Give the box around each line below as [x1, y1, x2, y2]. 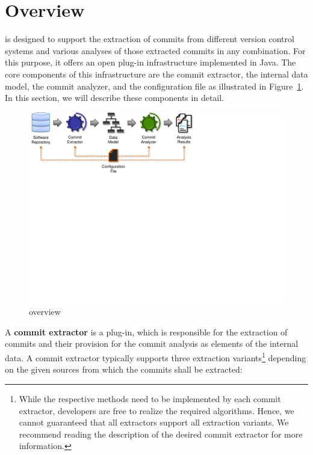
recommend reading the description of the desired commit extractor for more [19, 427, 303, 440]
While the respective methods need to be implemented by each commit [19, 392, 281, 405]
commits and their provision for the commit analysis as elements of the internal [5, 337, 299, 350]
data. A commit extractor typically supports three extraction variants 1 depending [5, 350, 306, 364]
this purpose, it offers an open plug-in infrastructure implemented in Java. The [5, 56, 296, 69]
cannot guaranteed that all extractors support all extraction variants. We [19, 416, 289, 429]
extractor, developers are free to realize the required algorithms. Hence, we [19, 404, 294, 417]
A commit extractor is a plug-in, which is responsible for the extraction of [5, 325, 288, 338]
